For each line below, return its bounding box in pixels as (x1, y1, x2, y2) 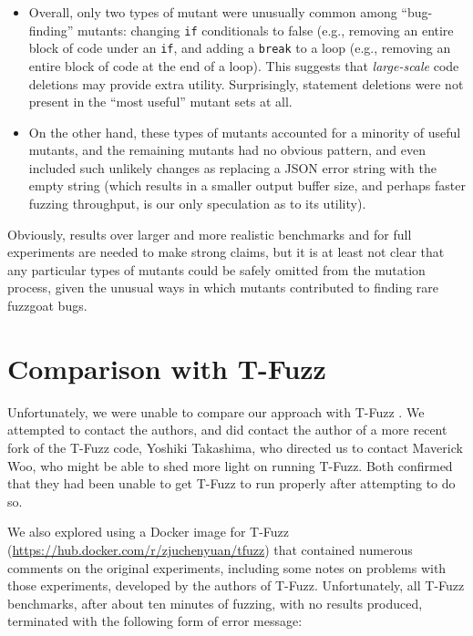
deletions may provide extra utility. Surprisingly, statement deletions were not (28, 74, 464, 93)
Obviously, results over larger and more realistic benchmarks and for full (7, 224, 412, 243)
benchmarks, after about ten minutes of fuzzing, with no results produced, (7, 593, 423, 612)
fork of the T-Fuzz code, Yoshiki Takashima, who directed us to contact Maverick (7, 437, 463, 456)
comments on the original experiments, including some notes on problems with (7, 558, 447, 577)
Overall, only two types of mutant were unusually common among (28, 3, 397, 21)
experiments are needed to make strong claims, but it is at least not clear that (7, 242, 445, 262)
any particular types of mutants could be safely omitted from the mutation (7, 260, 426, 279)
